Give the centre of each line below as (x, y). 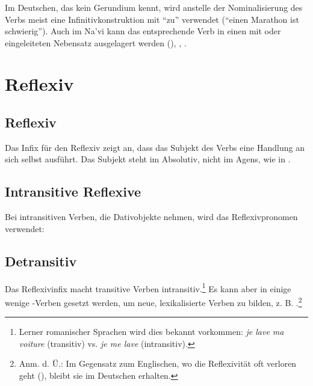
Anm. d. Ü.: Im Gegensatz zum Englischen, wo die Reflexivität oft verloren (158, 363)
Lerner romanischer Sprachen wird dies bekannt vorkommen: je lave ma (151, 332)
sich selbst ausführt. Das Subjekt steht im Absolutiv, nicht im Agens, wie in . (148, 159)
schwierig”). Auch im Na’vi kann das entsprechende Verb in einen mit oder (143, 31)
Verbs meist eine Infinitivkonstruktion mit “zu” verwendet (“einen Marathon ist (152, 19)
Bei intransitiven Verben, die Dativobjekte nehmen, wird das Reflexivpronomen (151, 217)
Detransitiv (41, 261)
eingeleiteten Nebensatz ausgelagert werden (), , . (96, 42)
